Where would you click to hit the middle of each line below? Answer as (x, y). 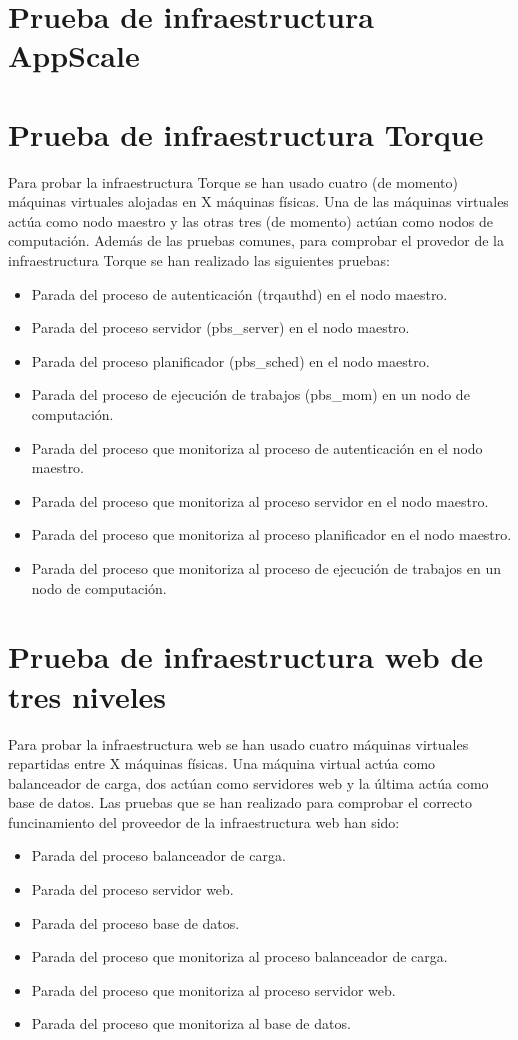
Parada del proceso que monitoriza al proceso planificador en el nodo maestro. (271, 534)
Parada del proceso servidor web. (132, 889)
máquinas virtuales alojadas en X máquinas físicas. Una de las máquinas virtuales (258, 201)
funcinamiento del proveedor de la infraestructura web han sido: (204, 821)
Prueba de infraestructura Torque (246, 133)
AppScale (74, 55)
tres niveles (87, 695)
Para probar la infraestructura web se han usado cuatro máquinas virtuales (238, 743)
